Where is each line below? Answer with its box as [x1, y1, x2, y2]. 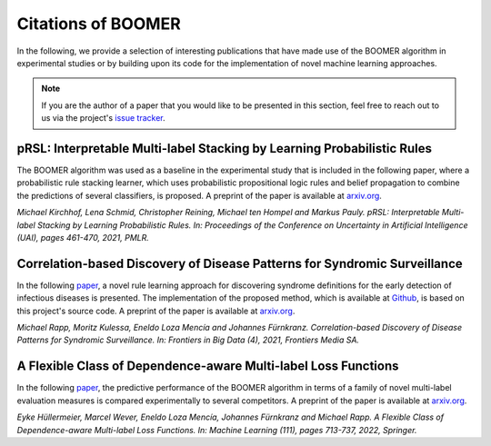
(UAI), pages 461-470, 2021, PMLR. [16, 232, 150, 243]
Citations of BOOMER [16, 14, 181, 34]
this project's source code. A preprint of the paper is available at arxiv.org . [16, 305, 296, 316]
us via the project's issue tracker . [41, 113, 165, 124]
